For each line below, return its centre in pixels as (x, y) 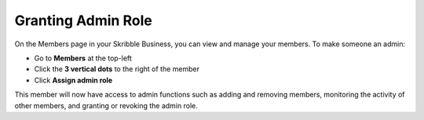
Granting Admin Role (83, 20)
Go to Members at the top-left (83, 58)
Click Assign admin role (73, 80)
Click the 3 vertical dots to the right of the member (117, 69)
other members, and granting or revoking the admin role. (106, 105)
